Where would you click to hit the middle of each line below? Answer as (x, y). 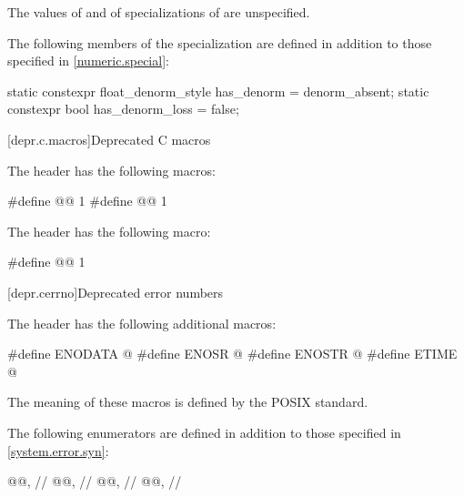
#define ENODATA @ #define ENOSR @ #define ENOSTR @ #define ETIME (232, 354)
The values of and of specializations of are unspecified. (159, 12)
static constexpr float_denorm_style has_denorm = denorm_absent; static (218, 91)
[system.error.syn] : (58, 450)
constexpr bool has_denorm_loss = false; (123, 109)
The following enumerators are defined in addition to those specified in (204, 432)
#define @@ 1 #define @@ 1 (87, 201)
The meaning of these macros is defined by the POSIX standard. (188, 402)
